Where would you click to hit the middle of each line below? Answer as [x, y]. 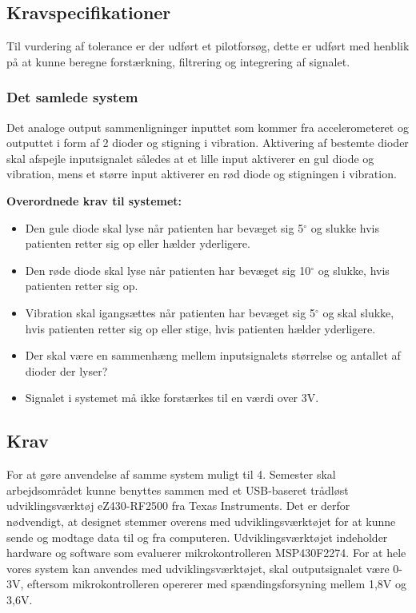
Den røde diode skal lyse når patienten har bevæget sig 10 [168, 270]
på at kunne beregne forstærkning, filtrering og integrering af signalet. [178, 61]
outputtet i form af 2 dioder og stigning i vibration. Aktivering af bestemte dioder [208, 143]
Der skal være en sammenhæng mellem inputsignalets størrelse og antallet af [213, 355]
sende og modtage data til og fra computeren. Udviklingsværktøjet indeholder [197, 537]
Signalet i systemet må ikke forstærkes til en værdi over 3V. [172, 398]
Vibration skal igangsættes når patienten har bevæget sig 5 [170, 312]
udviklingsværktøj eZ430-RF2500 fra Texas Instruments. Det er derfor [178, 506]
